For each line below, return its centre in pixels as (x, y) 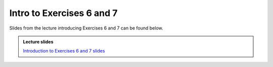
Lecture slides (38, 41)
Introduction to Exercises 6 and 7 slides (64, 51)
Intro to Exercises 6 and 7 (63, 13)
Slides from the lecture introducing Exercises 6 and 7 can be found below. (86, 28)
